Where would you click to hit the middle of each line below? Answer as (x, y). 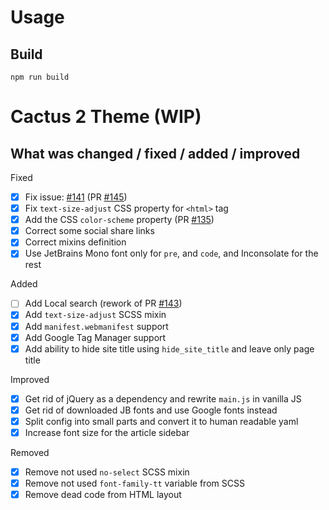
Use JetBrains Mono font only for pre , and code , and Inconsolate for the (171, 253)
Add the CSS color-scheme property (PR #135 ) (119, 220)
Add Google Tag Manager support (95, 337)
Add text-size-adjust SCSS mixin (95, 315)
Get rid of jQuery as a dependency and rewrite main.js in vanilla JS (163, 398)
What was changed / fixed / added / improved (155, 153)
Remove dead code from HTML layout (103, 495)
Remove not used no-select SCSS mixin (107, 472)
